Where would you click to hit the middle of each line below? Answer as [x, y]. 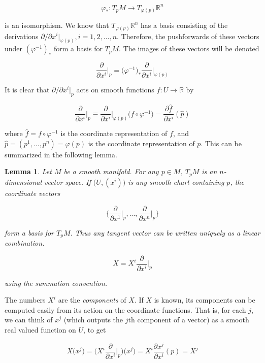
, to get [95, 329]
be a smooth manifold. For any [111, 171]
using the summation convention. [56, 283]
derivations [22, 36]
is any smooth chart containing [176, 181]
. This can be [221, 143]
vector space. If [68, 181]
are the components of [92, 300]
